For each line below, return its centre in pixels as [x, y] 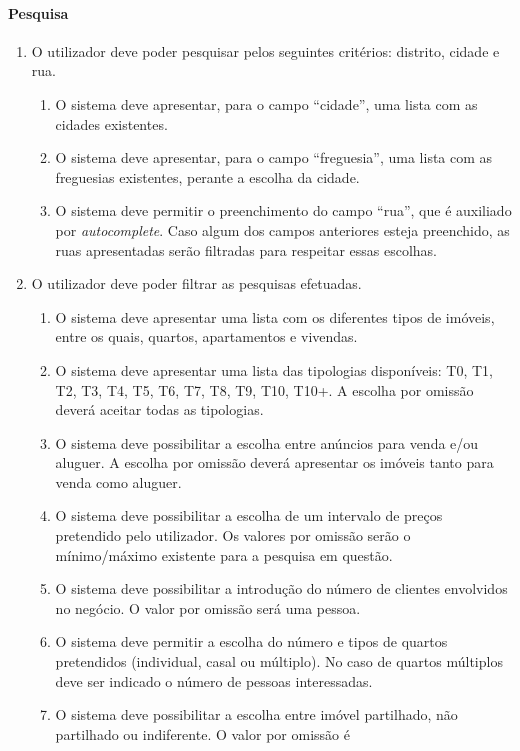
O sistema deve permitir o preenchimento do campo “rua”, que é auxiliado [283, 210]
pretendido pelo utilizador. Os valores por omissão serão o [233, 535]
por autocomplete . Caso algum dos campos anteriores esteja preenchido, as [282, 229]
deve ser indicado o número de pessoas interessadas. [214, 680]
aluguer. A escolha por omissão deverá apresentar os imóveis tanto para [274, 462]
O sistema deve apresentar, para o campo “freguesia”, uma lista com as [274, 157]
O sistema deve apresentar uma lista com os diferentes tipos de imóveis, [275, 316]
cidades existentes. [111, 123]
